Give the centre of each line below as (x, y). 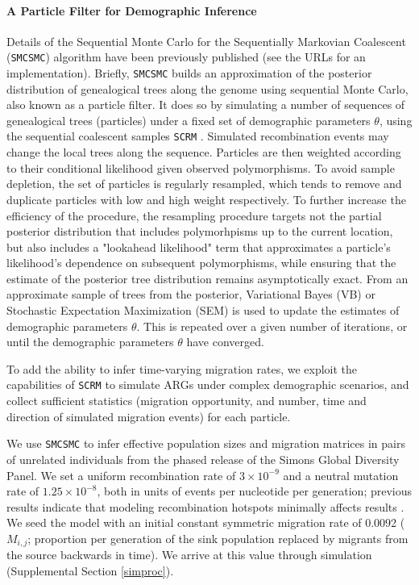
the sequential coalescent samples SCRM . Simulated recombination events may (198, 136)
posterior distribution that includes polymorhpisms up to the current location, (200, 231)
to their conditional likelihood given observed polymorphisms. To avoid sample (201, 167)
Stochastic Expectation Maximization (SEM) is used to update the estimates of (203, 310)
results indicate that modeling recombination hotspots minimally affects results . (205, 506)
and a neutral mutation (341, 475)
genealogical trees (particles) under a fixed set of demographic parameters (189, 120)
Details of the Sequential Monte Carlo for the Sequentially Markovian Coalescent (206, 41)
